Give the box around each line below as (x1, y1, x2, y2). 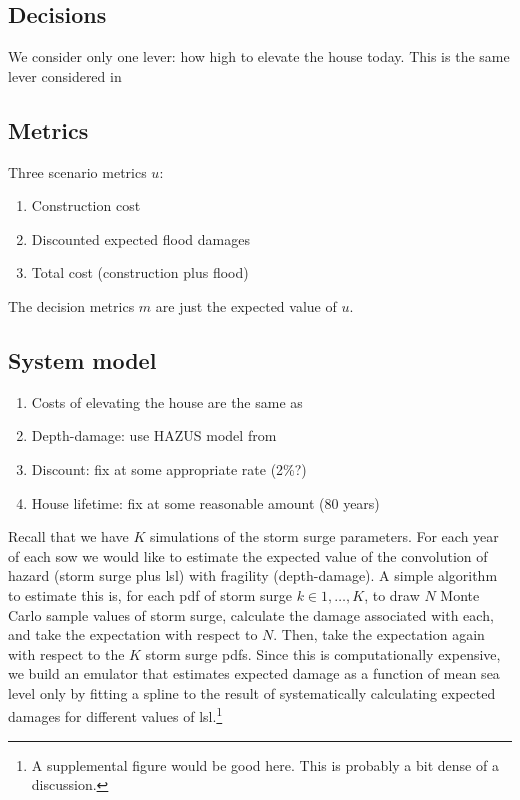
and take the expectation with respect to (8, 624, 258, 645)
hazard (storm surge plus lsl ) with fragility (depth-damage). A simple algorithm (8, 565, 498, 586)
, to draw (364, 584, 420, 605)
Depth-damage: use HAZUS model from (31, 425, 277, 446)
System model (8, 344, 157, 375)
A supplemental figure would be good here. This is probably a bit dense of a (31, 754, 499, 775)
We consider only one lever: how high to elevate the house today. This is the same (8, 46, 510, 67)
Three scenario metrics (8, 161, 147, 182)
